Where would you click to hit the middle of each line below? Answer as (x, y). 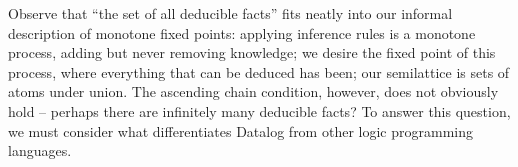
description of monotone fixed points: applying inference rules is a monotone (242, 32)
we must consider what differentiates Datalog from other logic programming (240, 130)
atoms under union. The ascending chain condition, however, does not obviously (253, 91)
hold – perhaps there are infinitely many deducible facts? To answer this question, (259, 110)
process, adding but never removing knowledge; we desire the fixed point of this (252, 52)
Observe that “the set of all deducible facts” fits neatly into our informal (230, 13)
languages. (40, 150)
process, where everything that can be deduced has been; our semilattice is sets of (259, 71)
